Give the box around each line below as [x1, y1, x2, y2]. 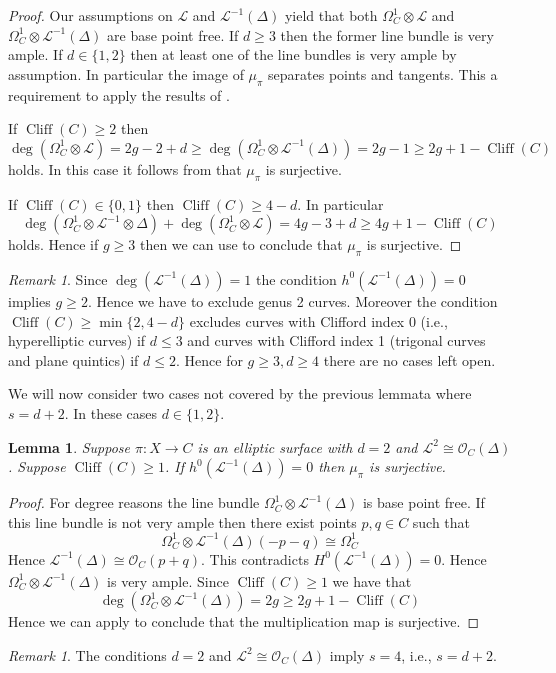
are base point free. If [107, 24, 239, 45]
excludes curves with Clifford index [189, 310, 405, 331]
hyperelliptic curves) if [8, 330, 146, 351]
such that [412, 511, 471, 532]
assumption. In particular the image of [8, 63, 244, 84]
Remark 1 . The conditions [8, 644, 167, 665]
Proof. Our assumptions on [8, 5, 173, 25]
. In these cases [64, 402, 157, 423]
